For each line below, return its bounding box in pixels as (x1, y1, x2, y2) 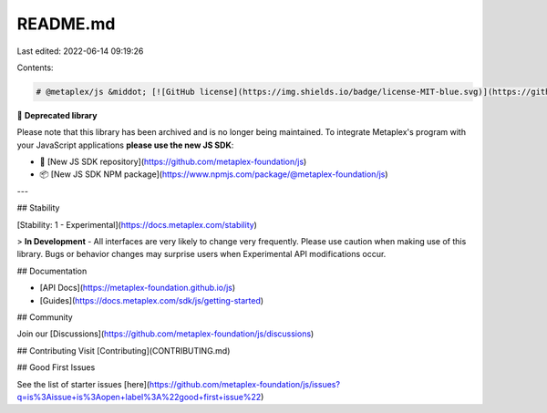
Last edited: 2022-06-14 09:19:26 (16, 46, 144, 57)
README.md (16, 14, 116, 34)
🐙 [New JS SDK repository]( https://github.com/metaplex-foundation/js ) (39, 156, 307, 168)
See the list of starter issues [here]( (16, 378, 150, 389)
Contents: (16, 62, 54, 73)
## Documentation (16, 265, 88, 276)
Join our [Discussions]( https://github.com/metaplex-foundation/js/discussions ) (16, 328, 315, 339)
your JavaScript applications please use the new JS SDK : (16, 139, 234, 150)
